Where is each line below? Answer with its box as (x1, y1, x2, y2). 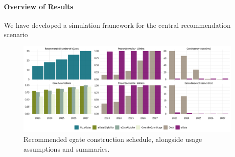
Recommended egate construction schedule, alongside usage (23, 134, 202, 144)
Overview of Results (4, 1, 73, 11)
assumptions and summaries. (23, 143, 110, 154)
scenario (4, 29, 28, 39)
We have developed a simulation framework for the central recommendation (4, 20, 231, 30)
